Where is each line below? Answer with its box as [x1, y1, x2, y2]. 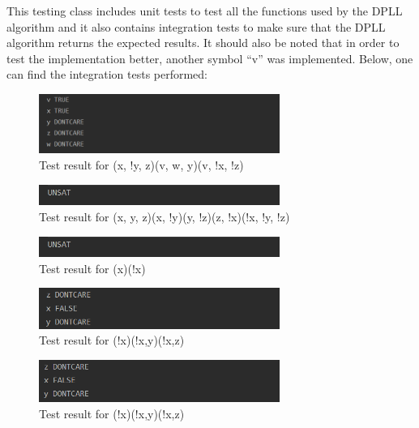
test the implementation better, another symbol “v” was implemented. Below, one [6, 49, 413, 66]
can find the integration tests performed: [6, 66, 208, 83]
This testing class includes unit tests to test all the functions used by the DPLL [6, 2, 403, 19]
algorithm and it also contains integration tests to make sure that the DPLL [6, 18, 386, 35]
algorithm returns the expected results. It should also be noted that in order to [6, 34, 400, 51]
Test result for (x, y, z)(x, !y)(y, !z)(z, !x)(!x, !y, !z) [39, 208, 290, 225]
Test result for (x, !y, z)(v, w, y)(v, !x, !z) [39, 156, 244, 173]
